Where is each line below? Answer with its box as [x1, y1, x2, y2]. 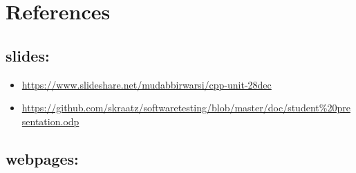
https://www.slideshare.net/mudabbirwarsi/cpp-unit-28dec [21, 77, 272, 91]
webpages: [6, 147, 79, 169]
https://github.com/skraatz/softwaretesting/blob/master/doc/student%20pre [21, 100, 350, 115]
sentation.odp [21, 113, 79, 128]
